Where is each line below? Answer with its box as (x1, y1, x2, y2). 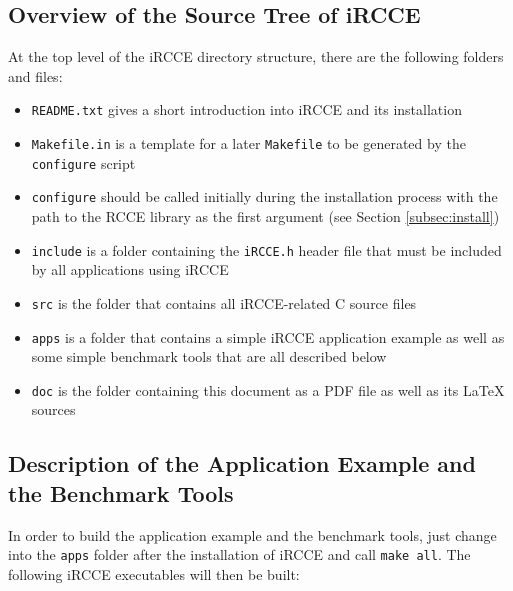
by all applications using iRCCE (31, 259, 229, 280)
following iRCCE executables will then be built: (8, 563, 300, 584)
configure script (31, 152, 136, 173)
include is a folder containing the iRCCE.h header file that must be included (31, 239, 502, 260)
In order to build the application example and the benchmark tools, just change (8, 524, 497, 545)
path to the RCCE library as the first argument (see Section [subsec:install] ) (31, 206, 500, 227)
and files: (8, 65, 63, 86)
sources (31, 399, 76, 420)
